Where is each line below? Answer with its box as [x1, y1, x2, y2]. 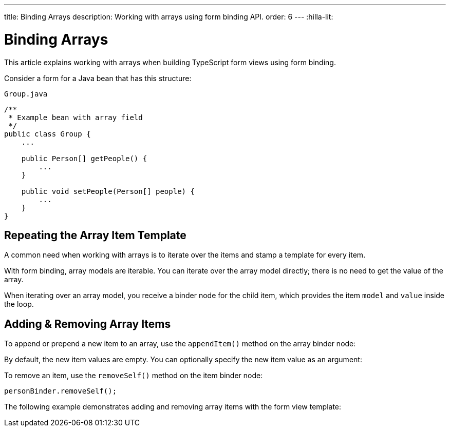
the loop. [4, 300, 34, 309]
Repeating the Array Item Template [4, 228, 186, 242]
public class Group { [4, 129, 91, 138]
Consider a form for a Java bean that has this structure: [4, 73, 192, 83]
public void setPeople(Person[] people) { [21, 187, 195, 195]
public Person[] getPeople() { [21, 154, 147, 163]
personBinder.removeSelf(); [4, 387, 117, 396]
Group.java [4, 89, 48, 98]
